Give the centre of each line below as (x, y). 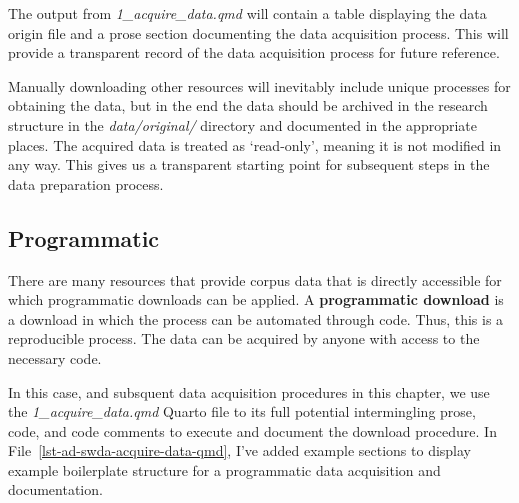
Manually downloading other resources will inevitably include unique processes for (259, 85)
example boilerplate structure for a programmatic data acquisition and (224, 469)
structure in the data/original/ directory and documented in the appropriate (242, 124)
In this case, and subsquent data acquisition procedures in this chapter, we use (249, 391)
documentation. (55, 489)
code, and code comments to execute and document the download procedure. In (252, 430)
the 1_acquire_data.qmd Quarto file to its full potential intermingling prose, (242, 411)
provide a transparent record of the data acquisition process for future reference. (254, 52)
